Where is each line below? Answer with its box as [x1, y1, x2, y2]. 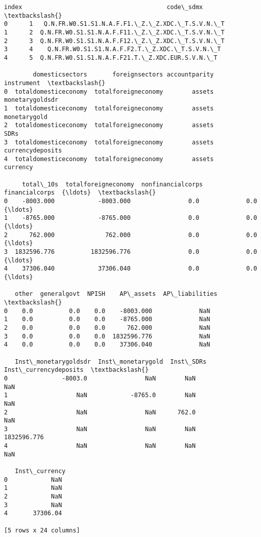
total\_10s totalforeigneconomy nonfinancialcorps [22, 180, 203, 188]
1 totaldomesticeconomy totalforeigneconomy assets [4, 104, 214, 112]
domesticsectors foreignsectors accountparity [33, 71, 214, 79]
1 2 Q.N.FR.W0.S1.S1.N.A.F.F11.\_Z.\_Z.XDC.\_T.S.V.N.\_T [4, 28, 225, 36]
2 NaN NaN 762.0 [4, 408, 196, 416]
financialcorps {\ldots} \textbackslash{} [4, 189, 156, 197]
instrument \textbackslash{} [4, 79, 106, 87]
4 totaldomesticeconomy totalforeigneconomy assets [4, 155, 214, 163]
